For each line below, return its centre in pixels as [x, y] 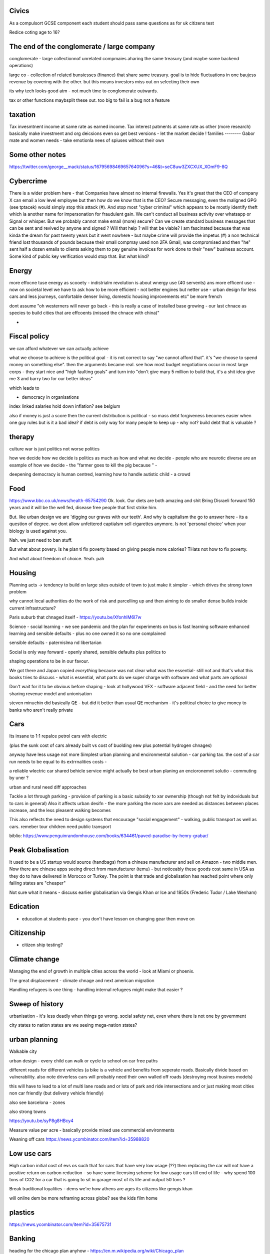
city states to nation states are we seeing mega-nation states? [73, 1025]
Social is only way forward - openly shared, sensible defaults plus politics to [87, 652]
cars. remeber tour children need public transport [60, 826]
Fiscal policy [29, 336]
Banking [22, 1239]
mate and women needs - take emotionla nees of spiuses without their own [87, 140]
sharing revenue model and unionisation [50, 693]
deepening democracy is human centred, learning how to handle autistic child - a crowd [100, 475]
